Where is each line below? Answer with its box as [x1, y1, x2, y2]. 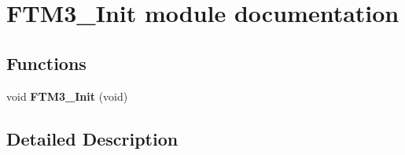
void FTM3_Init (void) [6, 87, 128, 104]
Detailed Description [6, 126, 179, 150]
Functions [6, 50, 87, 75]
